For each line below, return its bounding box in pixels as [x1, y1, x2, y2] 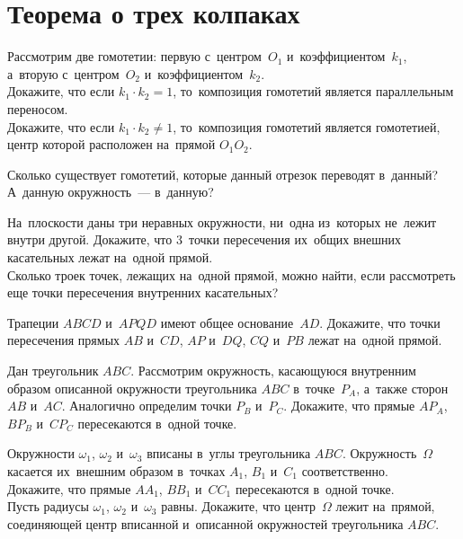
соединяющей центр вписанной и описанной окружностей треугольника [7, 514, 404, 533]
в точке [293, 378, 335, 397]
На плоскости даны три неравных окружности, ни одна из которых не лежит [7, 212, 437, 231]
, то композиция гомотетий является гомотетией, [173, 117, 441, 136]
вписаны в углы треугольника [147, 444, 311, 463]
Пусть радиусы [7, 497, 89, 516]
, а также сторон [356, 378, 449, 397]
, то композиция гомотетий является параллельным [173, 82, 454, 101]
